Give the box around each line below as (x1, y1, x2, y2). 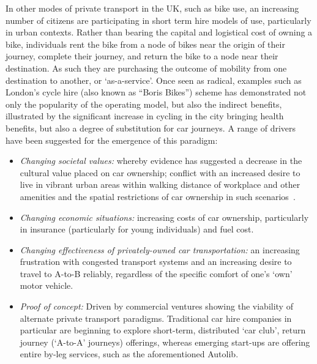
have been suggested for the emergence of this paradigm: (6, 133, 218, 146)
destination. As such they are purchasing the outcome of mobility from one (6, 61, 287, 74)
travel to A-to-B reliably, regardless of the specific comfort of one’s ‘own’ (20, 267, 293, 280)
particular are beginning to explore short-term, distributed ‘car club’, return (20, 324, 306, 336)
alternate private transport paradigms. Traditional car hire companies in (20, 311, 292, 324)
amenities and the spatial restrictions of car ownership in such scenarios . (20, 190, 296, 202)
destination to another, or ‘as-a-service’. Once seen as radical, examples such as (6, 73, 302, 86)
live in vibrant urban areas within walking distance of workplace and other (20, 178, 300, 191)
